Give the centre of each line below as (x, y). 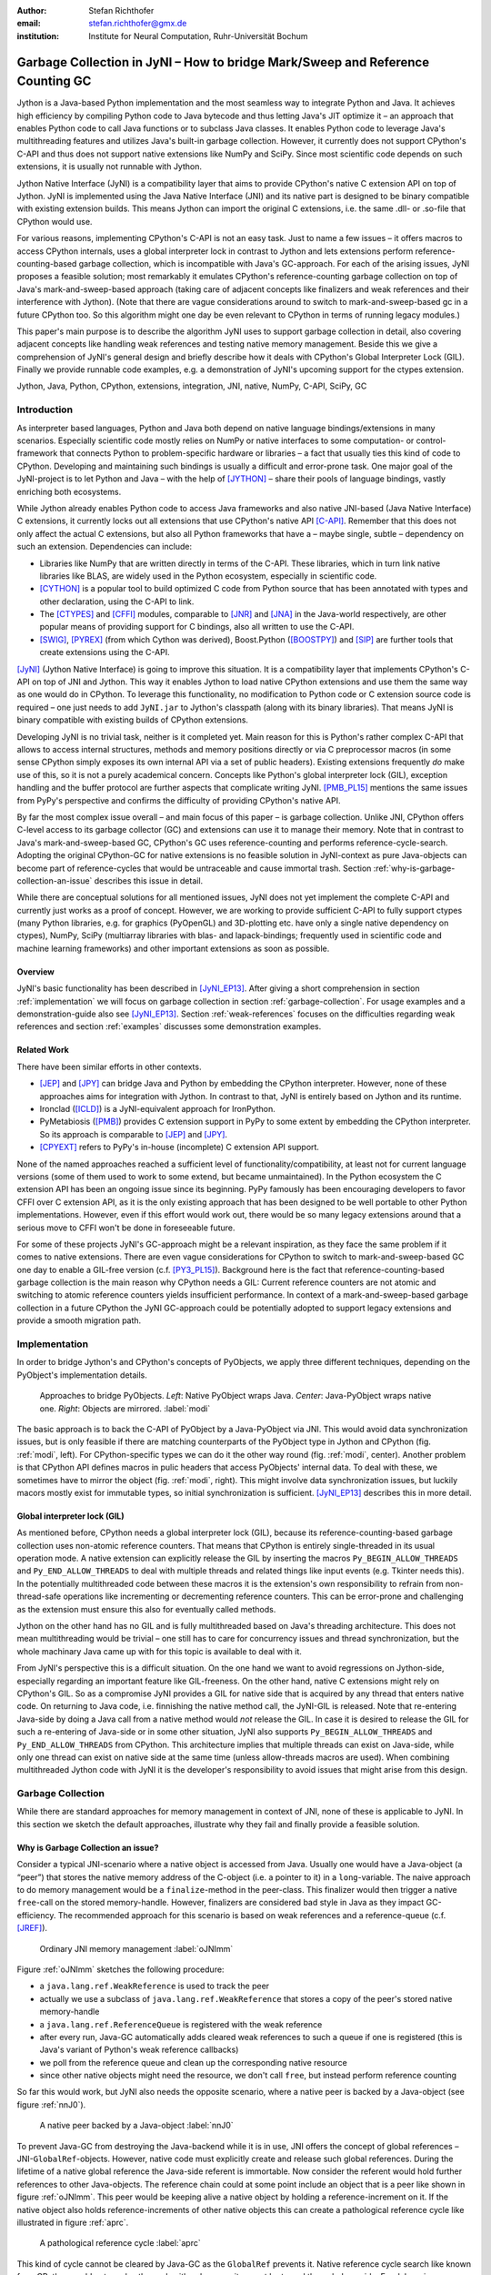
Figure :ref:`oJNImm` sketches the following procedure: (120, 1969)
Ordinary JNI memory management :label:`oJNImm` (136, 1948)
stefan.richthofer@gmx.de (138, 24)
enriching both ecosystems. (69, 491)
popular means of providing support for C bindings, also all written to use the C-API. (197, 627)
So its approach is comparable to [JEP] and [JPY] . (133, 1134)
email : (29, 24)
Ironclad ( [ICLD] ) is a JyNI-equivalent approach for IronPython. (158, 1108)
